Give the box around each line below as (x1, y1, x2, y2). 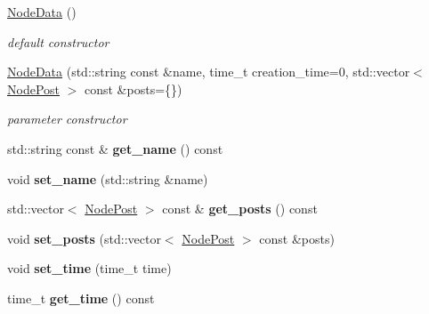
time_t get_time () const (7, 288, 155, 307)
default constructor (7, 32, 109, 51)
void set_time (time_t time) (7, 259, 172, 278)
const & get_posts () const (162, 199, 318, 218)
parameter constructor (7, 109, 127, 128)
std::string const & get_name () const (7, 139, 223, 157)
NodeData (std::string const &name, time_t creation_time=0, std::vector (7, 62, 410, 81)
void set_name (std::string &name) (7, 169, 208, 188)
